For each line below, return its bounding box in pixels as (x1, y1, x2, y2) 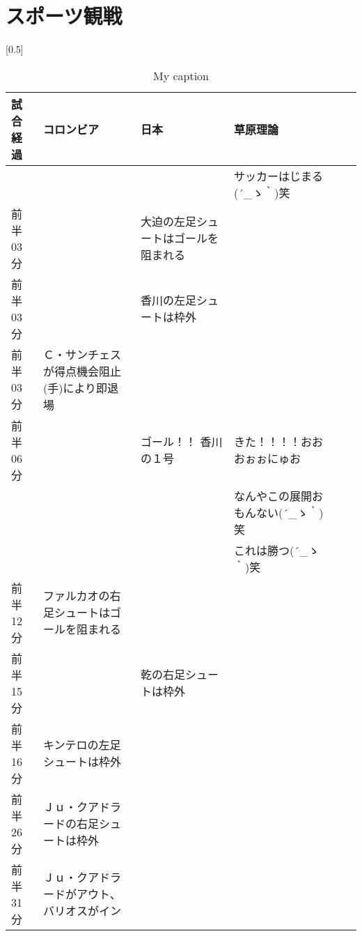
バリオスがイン (42, 903, 121, 919)
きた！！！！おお (233, 434, 323, 450)
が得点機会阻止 (42, 362, 121, 379)
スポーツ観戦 (6, 1, 123, 30)
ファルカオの (42, 588, 110, 604)
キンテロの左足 (42, 737, 121, 753)
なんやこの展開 (233, 487, 312, 504)
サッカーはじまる (233, 167, 323, 184)
